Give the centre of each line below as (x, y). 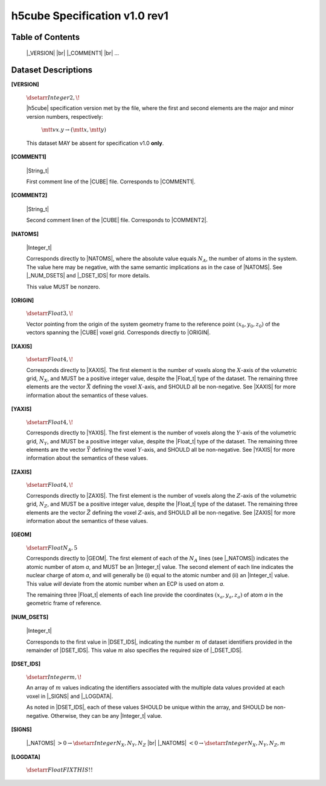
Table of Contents (46, 37)
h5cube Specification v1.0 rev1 (90, 16)
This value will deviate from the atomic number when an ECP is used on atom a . (125, 584)
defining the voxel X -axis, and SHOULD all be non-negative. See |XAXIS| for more (194, 387)
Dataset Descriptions (52, 70)
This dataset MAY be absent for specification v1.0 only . (95, 143)
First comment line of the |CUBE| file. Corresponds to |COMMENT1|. (111, 182)
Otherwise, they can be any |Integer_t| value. (106, 715)
